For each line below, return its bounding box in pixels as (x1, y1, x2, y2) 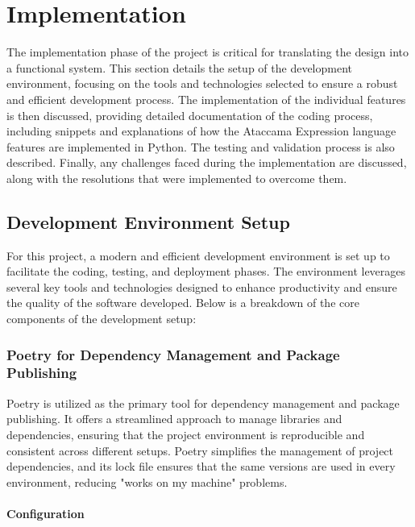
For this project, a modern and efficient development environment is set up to (6, 247, 390, 263)
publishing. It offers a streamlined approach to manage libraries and (6, 410, 342, 427)
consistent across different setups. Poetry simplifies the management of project (6, 442, 394, 459)
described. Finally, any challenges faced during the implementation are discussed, (6, 154, 407, 171)
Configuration (6, 504, 85, 521)
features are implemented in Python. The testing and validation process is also (6, 138, 395, 155)
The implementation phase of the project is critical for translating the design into (6, 44, 409, 60)
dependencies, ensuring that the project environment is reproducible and (6, 425, 365, 442)
